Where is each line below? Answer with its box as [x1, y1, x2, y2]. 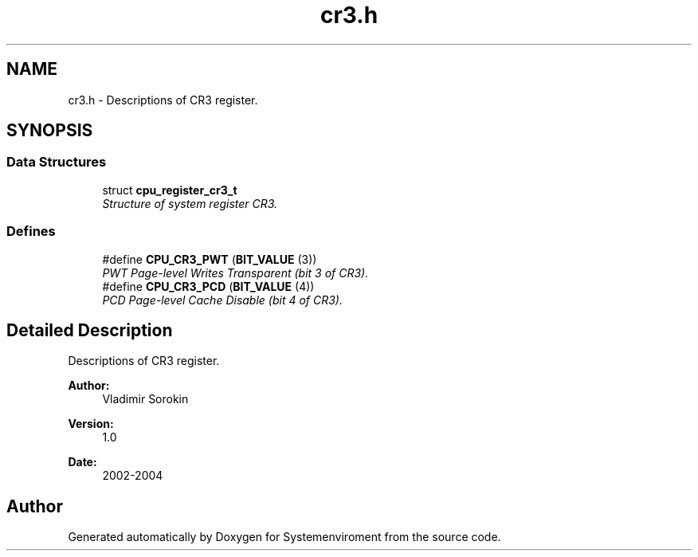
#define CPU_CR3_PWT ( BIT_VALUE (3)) [102, 252, 317, 266]
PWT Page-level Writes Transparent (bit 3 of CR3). [102, 265, 369, 280]
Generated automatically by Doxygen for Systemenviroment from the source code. [68, 530, 501, 544]
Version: [68, 417, 114, 431]
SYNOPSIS [6, 120, 93, 141]
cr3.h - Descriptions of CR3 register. [68, 92, 258, 107]
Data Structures [6, 154, 107, 171]
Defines [6, 223, 56, 240]
